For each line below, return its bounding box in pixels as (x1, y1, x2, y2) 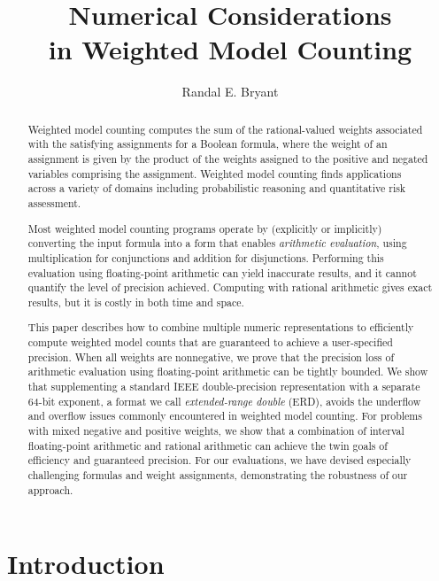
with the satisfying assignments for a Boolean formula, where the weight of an (27, 136, 388, 151)
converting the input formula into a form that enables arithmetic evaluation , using (27, 236, 407, 251)
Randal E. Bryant (181, 82, 279, 101)
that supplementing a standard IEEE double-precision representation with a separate (27, 378, 420, 393)
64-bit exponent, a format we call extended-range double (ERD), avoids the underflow (27, 393, 421, 408)
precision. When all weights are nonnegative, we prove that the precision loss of (27, 349, 395, 364)
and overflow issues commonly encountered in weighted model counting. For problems (27, 408, 422, 423)
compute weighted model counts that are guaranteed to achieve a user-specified (27, 335, 393, 350)
